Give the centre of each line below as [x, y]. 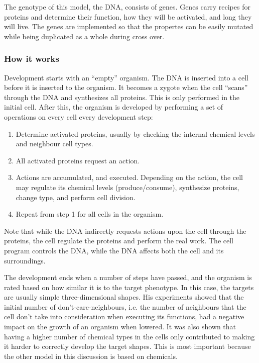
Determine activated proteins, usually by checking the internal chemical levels [135, 133]
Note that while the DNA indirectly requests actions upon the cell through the [125, 231]
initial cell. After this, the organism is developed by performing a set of [114, 107]
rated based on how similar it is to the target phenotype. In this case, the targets [129, 287]
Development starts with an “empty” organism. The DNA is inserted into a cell [126, 77]
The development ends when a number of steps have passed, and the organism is [128, 277]
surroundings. [25, 260]
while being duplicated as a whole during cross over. [84, 36]
